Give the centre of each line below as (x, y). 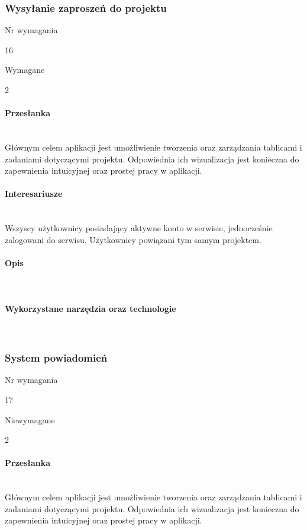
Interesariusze (34, 194)
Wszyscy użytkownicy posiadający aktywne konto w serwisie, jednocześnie (139, 228)
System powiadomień (56, 358)
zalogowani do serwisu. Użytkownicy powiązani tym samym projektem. (133, 239)
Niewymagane (30, 419)
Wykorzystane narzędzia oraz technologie (91, 309)
